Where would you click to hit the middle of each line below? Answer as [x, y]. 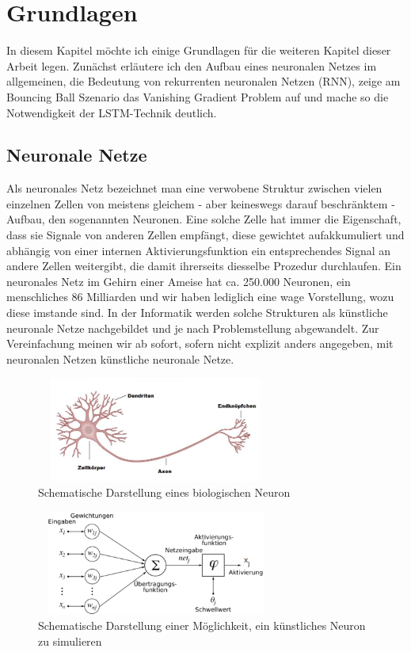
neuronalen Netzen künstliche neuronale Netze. [120, 358]
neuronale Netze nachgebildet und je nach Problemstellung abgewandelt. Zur [193, 328]
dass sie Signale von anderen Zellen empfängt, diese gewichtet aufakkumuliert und [205, 235]
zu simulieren [70, 641]
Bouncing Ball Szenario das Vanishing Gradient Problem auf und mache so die [198, 96]
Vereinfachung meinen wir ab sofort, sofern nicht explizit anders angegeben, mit [200, 343]
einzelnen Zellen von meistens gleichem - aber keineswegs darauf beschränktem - [201, 203]
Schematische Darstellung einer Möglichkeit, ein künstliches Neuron [202, 625]
